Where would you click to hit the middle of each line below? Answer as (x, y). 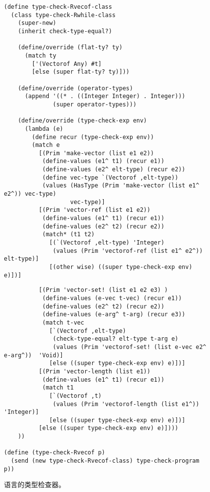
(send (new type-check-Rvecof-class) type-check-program (105, 461)
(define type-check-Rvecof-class (58, 7)
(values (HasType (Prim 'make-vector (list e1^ (121, 186)
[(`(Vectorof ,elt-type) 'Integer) (107, 243)
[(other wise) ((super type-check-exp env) (121, 267)
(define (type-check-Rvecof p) (55, 453)
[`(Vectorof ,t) (76, 396)
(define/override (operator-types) (75, 88)
